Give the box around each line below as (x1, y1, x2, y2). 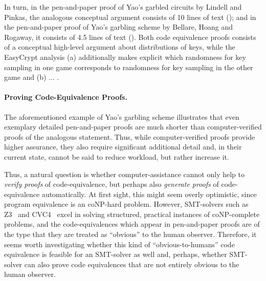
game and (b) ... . (4, 72, 59, 82)
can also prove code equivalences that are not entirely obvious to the (24, 258, 239, 269)
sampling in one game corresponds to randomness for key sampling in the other (4, 61, 253, 72)
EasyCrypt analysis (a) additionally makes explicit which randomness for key (4, 51, 246, 62)
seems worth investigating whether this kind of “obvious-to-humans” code (4, 239, 235, 249)
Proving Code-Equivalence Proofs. (4, 92, 127, 102)
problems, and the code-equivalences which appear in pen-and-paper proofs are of (4, 219, 260, 229)
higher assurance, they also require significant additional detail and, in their (4, 141, 242, 152)
